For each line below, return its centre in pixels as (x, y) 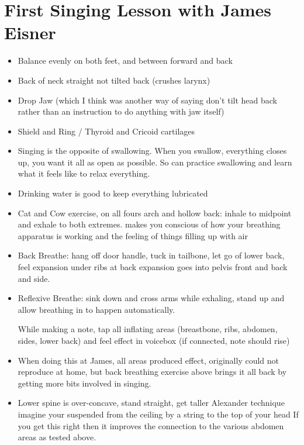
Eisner (30, 32)
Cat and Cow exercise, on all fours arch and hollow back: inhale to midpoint (155, 213)
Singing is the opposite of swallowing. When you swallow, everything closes (152, 151)
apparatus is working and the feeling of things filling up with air (133, 235)
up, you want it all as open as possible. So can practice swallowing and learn (155, 162)
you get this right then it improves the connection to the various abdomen (151, 425)
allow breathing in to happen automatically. (96, 309)
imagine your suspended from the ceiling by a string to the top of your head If (158, 414)
